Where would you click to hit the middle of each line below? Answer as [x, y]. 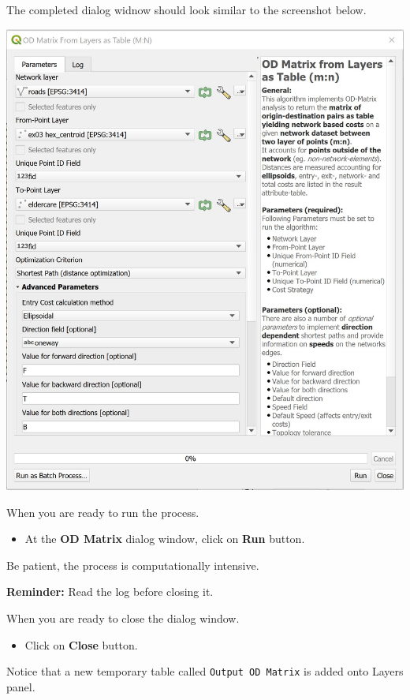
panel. [21, 686]
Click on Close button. [81, 644]
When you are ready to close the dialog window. [123, 618]
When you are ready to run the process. [103, 512]
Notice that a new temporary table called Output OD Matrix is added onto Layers [205, 671]
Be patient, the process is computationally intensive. [133, 565]
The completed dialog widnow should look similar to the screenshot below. [186, 9]
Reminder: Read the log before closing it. [110, 591]
